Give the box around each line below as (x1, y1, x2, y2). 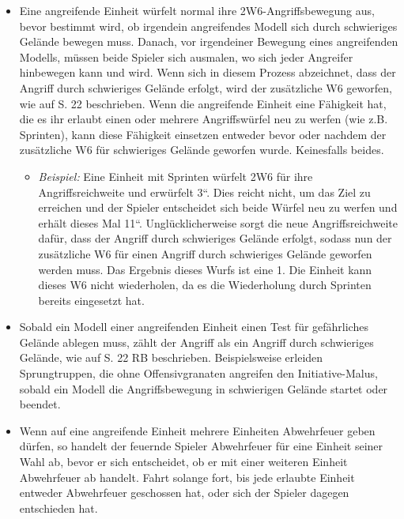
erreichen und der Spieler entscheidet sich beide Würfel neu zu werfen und (38, 199, 398, 216)
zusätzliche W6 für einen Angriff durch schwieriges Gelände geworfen (38, 245, 372, 261)
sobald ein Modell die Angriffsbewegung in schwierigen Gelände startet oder (19, 380, 388, 397)
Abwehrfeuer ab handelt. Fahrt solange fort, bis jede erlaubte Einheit (19, 468, 355, 485)
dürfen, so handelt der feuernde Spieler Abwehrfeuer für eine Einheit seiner (19, 438, 383, 454)
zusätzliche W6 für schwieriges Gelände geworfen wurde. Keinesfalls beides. (19, 141, 384, 158)
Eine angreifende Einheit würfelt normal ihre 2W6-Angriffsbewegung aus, (19, 2, 375, 18)
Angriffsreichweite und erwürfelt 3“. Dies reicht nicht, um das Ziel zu (38, 183, 371, 200)
